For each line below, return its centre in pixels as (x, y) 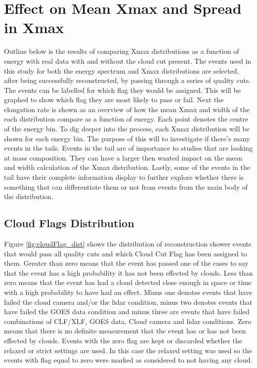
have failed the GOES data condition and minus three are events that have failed (127, 311)
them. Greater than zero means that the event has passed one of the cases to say (126, 263)
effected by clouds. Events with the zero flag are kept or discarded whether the (123, 340)
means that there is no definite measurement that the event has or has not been (125, 331)
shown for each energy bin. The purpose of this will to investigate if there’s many (127, 138)
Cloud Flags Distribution (69, 223)
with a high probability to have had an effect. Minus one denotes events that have (128, 292)
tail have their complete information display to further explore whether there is (124, 177)
